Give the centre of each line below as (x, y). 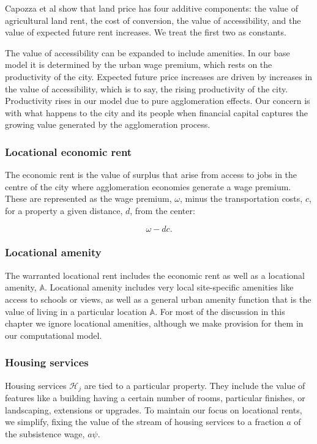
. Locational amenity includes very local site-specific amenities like (169, 287)
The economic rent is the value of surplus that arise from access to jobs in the (151, 175)
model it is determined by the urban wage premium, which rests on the (139, 65)
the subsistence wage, (45, 433)
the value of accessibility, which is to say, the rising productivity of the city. (147, 88)
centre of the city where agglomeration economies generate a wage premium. (148, 186)
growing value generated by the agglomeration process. (108, 124)
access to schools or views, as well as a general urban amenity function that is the (158, 299)
